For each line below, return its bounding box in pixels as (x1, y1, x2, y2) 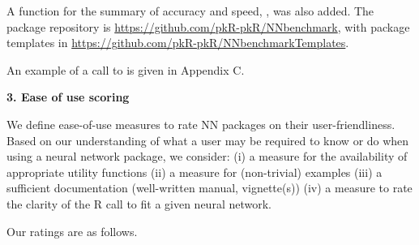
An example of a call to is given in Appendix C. (6, 61, 245, 78)
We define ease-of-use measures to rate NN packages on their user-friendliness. (6, 115, 395, 132)
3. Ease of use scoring (6, 88, 130, 105)
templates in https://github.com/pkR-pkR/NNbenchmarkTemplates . (6, 34, 349, 51)
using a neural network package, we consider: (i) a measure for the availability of (6, 148, 408, 165)
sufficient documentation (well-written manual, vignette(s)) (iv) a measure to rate (6, 179, 413, 196)
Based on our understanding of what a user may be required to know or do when (6, 131, 409, 148)
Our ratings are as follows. (6, 222, 138, 239)
